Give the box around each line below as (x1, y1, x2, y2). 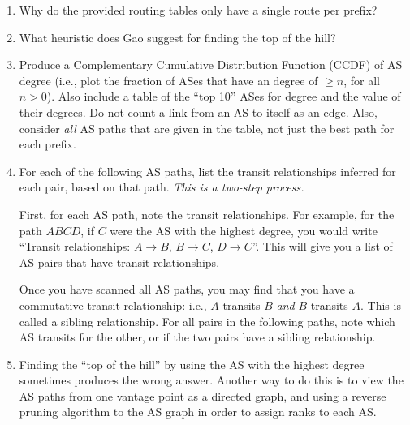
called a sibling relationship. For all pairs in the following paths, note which (19, 312, 395, 329)
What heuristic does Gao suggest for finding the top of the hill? (19, 28, 336, 45)
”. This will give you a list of (252, 238, 393, 255)
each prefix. (19, 135, 76, 152)
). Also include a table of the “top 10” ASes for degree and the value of (46, 88, 401, 105)
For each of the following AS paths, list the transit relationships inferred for (19, 162, 396, 179)
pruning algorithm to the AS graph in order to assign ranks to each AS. (19, 403, 377, 420)
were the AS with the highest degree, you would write (110, 221, 378, 238)
